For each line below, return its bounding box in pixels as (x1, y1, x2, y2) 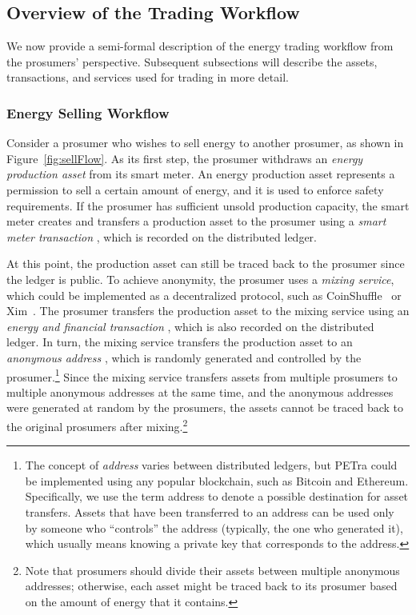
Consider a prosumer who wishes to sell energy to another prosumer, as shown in (6, 134, 404, 151)
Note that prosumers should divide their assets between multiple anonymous (25, 561, 400, 578)
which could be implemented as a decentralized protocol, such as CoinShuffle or (6, 286, 402, 303)
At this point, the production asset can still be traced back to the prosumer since (6, 255, 405, 272)
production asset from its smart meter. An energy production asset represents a (6, 166, 395, 182)
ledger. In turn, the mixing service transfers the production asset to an (6, 333, 353, 350)
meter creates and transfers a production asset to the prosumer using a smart (6, 213, 386, 230)
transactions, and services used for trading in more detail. (6, 69, 289, 86)
